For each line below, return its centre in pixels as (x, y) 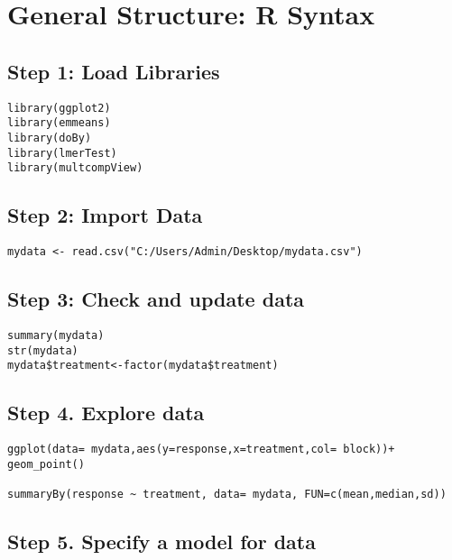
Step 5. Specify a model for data (161, 542)
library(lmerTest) (62, 153)
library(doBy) (50, 138)
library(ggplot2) (59, 108)
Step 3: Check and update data (156, 299)
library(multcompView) (75, 168)
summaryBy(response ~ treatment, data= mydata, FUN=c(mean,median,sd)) (227, 495)
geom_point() (46, 464)
